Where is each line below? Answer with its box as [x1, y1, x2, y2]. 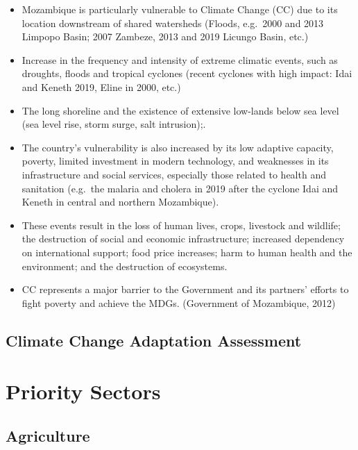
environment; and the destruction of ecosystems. [22, 258, 228, 273]
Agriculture [6, 424, 90, 446]
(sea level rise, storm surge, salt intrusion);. [22, 117, 206, 131]
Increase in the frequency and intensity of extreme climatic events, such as [22, 52, 338, 67]
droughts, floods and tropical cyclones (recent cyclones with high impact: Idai [22, 66, 352, 81]
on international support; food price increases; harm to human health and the [22, 244, 352, 259]
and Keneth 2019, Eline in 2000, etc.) [22, 79, 181, 94]
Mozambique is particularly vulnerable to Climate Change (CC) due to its [22, 2, 338, 16]
